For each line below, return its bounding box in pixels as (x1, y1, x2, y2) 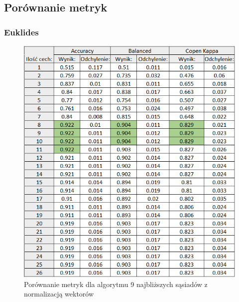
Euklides (4, 25, 39, 38)
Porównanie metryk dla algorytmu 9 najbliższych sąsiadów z (24, 279, 208, 289)
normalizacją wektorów (24, 289, 94, 299)
